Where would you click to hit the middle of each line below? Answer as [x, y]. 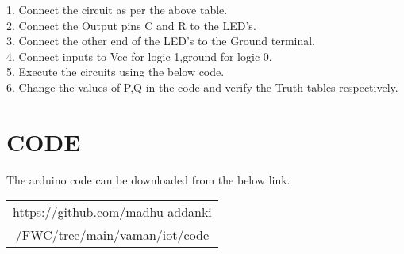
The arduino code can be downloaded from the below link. [148, 179]
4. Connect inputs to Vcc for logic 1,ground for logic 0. [139, 56]
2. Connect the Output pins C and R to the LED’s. [131, 25]
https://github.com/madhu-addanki [112, 212]
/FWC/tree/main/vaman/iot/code [112, 235]
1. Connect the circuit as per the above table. [117, 9]
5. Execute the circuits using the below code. [115, 72]
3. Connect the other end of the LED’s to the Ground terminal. [161, 41]
